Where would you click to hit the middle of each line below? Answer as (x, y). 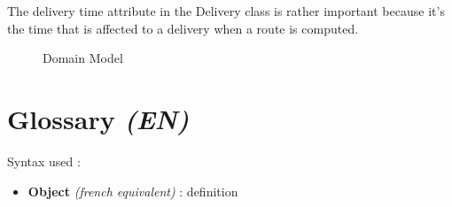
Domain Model (83, 58)
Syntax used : (44, 161)
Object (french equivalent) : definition (133, 191)
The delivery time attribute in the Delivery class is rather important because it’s (226, 11)
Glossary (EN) (98, 119)
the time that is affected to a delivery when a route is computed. (183, 28)
